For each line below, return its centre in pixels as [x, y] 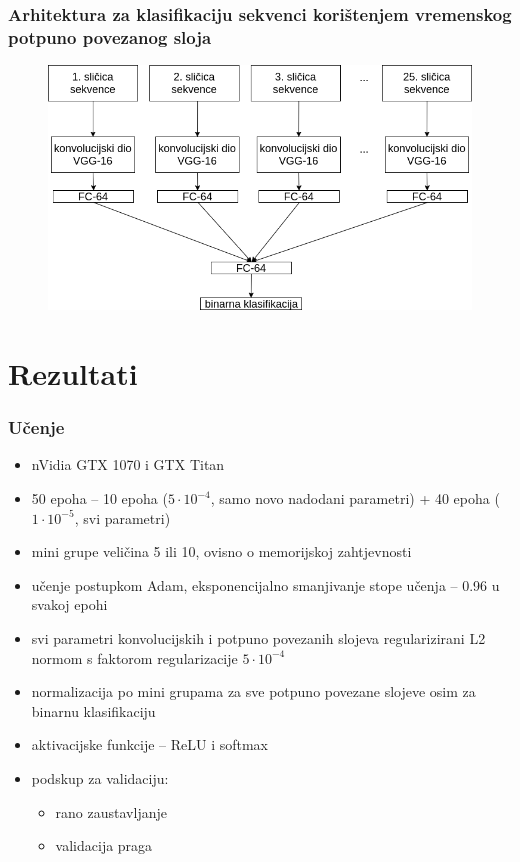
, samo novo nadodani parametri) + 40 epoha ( [355, 498]
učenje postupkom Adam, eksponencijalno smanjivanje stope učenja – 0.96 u [265, 584]
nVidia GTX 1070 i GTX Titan [128, 464]
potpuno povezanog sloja [110, 36]
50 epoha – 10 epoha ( [99, 498]
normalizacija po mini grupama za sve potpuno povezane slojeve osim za [253, 691]
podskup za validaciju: [100, 777]
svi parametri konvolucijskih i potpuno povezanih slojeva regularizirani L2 [258, 637]
